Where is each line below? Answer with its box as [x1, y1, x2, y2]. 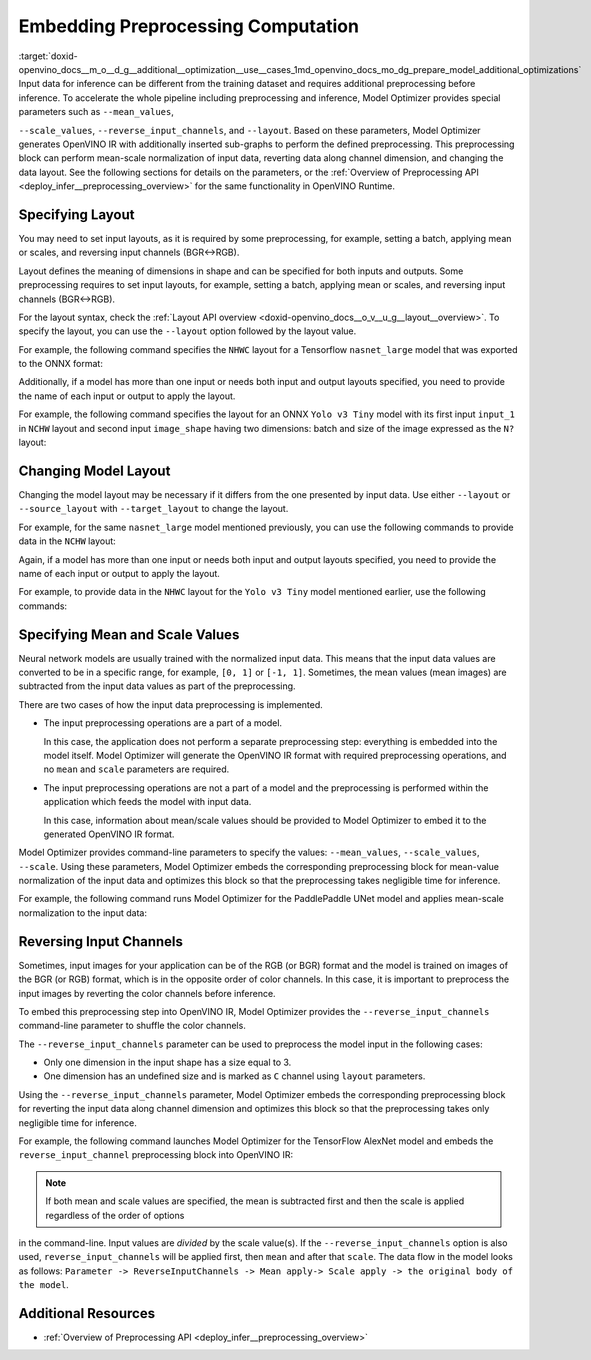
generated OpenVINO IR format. [43, 828, 175, 840]
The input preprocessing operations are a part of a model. [43, 717, 283, 729]
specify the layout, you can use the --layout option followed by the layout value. [18, 325, 357, 337]
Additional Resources [18, 1305, 155, 1322]
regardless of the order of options [45, 1209, 185, 1221]
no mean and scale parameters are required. [43, 763, 230, 775]
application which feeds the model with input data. [43, 796, 252, 808]
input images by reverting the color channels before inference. [18, 987, 276, 999]
